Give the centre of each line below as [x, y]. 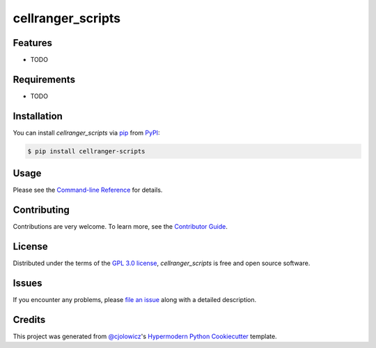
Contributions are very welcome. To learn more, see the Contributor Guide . [120, 227]
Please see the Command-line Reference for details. [88, 190]
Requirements [44, 79]
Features [32, 43]
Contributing [41, 210]
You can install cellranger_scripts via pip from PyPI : [86, 133]
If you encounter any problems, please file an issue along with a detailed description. [135, 300]
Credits [29, 320]
